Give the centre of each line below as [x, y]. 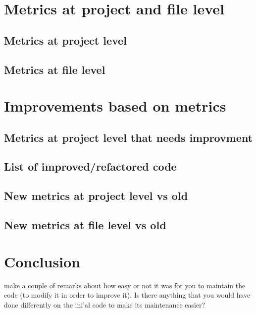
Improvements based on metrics [115, 106]
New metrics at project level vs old [96, 196]
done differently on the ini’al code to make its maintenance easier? [105, 304]
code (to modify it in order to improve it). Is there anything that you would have [127, 295]
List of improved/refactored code [90, 166]
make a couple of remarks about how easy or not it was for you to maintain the [125, 285]
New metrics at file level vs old [85, 225]
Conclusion [42, 261]
